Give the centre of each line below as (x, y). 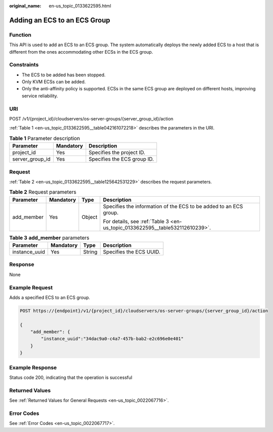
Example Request (31, 287)
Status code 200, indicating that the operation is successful (71, 377)
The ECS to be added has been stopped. (64, 75)
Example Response (33, 367)
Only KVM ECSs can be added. (54, 82)
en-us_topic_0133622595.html (80, 6)
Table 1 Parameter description (45, 138)
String (90, 252)
